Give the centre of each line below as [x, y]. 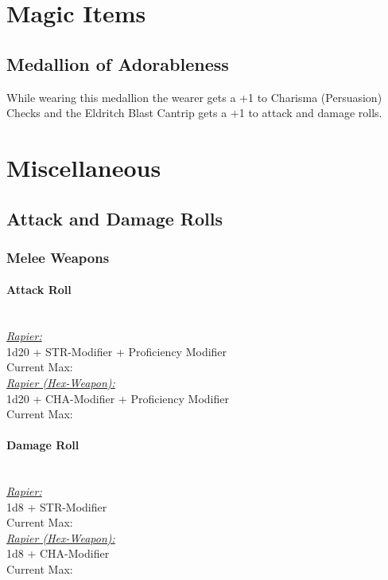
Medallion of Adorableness [118, 63]
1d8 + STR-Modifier [57, 506]
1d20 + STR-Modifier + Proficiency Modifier [117, 351]
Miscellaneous [84, 167]
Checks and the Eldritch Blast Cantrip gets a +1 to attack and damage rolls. [194, 113]
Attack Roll [39, 290]
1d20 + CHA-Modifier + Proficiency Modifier [118, 398]
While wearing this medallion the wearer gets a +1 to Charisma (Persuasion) [194, 97]
